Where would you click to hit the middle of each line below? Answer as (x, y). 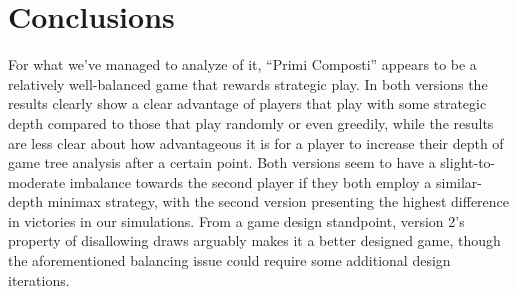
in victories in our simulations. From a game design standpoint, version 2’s (236, 220)
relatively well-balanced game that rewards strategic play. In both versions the (248, 83)
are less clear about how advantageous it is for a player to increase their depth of (256, 142)
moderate (37, 181)
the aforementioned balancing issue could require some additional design (229, 260)
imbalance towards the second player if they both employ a (250, 181)
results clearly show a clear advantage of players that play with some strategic (247, 103)
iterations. (39, 279)
